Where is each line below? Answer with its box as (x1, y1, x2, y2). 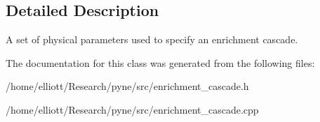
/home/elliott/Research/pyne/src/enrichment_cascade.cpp (6, 102, 259, 116)
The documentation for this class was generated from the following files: (6, 55, 315, 70)
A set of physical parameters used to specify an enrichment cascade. (6, 32, 298, 47)
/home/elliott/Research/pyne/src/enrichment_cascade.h (6, 79, 249, 93)
